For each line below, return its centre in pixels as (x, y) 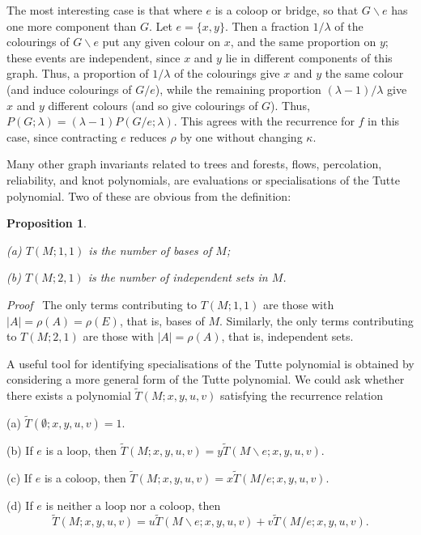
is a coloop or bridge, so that (287, 10)
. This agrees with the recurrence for (264, 121)
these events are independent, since (94, 57)
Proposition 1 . (47, 223)
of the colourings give (227, 73)
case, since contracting (62, 136)
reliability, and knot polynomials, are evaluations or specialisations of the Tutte (203, 179)
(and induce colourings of (69, 89)
